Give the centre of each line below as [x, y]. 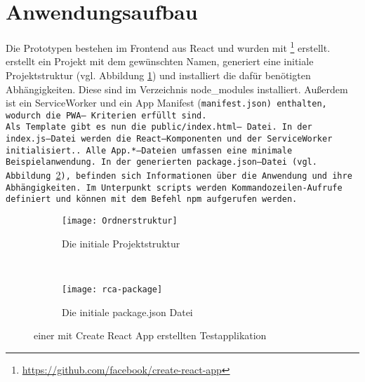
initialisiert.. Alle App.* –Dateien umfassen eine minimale [149, 150]
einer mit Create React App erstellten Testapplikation [150, 335]
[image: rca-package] [112, 289]
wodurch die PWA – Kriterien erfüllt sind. [106, 115]
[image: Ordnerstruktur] [120, 221]
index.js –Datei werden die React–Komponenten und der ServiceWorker [169, 139]
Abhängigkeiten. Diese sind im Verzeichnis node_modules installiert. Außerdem [177, 89]
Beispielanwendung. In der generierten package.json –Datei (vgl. [161, 162]
